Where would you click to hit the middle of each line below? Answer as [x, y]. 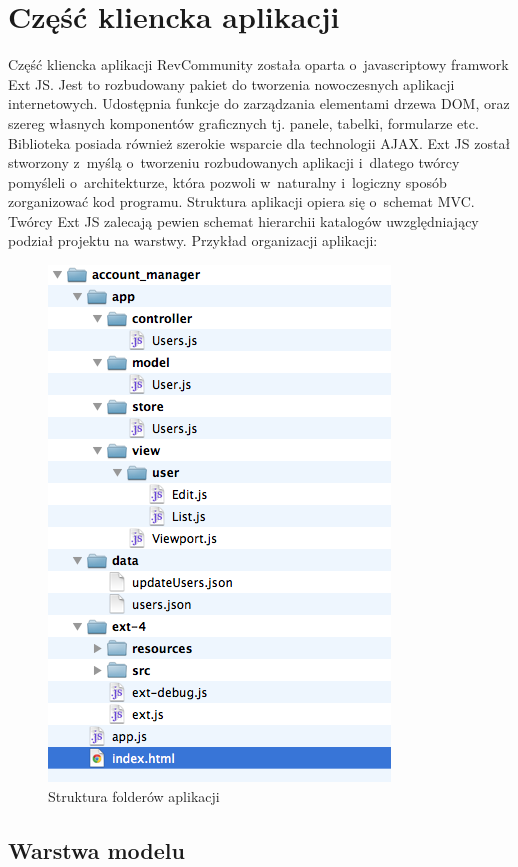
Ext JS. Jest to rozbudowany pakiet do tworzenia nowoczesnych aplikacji [231, 83]
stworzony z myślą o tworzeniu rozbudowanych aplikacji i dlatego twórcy [234, 162]
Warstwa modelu [96, 849]
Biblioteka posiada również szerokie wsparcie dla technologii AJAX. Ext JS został [259, 142]
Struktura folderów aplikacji [134, 795]
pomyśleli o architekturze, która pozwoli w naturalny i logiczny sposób [227, 181]
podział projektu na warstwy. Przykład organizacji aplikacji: [193, 240]
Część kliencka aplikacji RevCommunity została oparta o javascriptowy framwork [258, 64]
